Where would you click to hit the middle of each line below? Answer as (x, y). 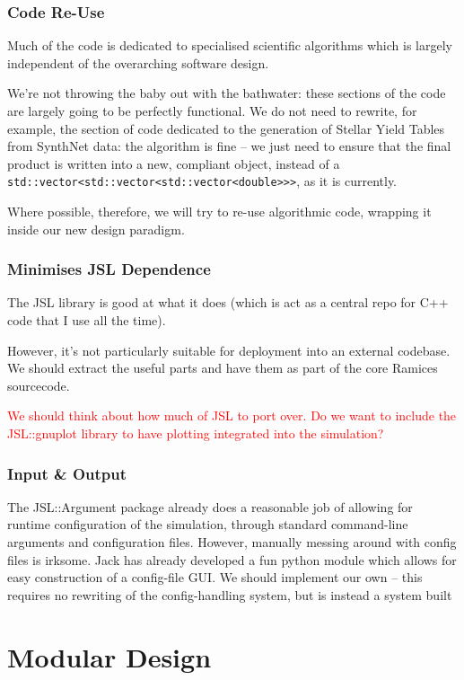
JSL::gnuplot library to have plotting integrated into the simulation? (196, 433)
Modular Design (109, 656)
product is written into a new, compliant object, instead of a (174, 163)
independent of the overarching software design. (138, 62)
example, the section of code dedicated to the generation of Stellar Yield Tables (226, 128)
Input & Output (67, 473)
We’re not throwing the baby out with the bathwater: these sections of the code (227, 93)
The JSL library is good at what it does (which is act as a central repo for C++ (228, 302)
